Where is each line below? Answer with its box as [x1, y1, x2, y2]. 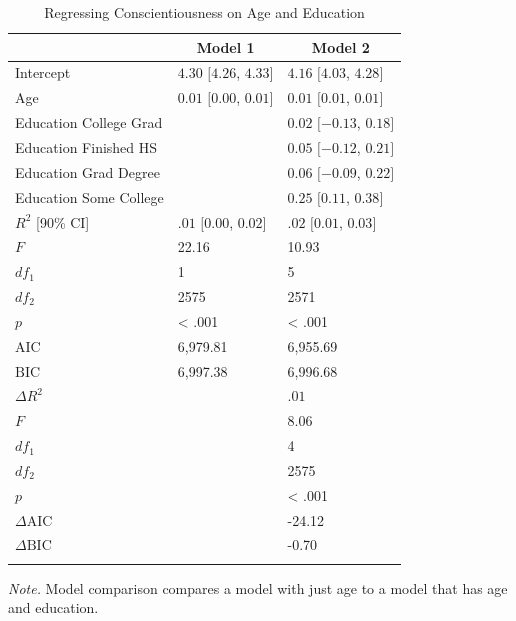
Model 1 [196, 36, 255, 57]
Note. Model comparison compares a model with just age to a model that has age [8, 577, 508, 598]
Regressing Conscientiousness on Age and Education [44, 2, 365, 22]
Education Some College [15, 186, 164, 207]
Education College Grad [15, 112, 163, 133]
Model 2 [311, 36, 370, 57]
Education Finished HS [15, 136, 158, 157]
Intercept [15, 62, 71, 83]
